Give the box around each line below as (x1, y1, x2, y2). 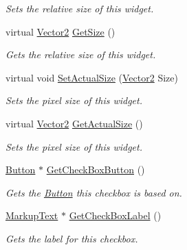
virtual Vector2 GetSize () (5, 24, 115, 38)
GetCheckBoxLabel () (69, 208, 162, 223)
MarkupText (5, 208, 58, 223)
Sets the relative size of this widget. (5, 1, 154, 15)
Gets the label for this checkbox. (5, 231, 138, 245)
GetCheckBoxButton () (46, 162, 145, 177)
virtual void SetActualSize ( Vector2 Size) (5, 70, 178, 84)
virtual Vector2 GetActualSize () (5, 116, 143, 130)
